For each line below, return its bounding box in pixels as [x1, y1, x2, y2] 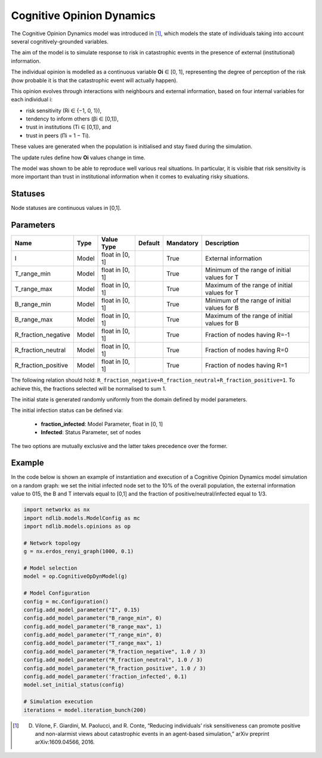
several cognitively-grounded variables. [11, 38, 109, 45]
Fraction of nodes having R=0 [205, 346, 289, 354]
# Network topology [23, 540, 80, 546]
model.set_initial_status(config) [23, 682, 125, 688]
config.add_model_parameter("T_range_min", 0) [23, 632, 162, 638]
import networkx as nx [23, 506, 90, 513]
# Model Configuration [23, 590, 90, 596]
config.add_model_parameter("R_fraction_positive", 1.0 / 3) [23, 665, 206, 672]
